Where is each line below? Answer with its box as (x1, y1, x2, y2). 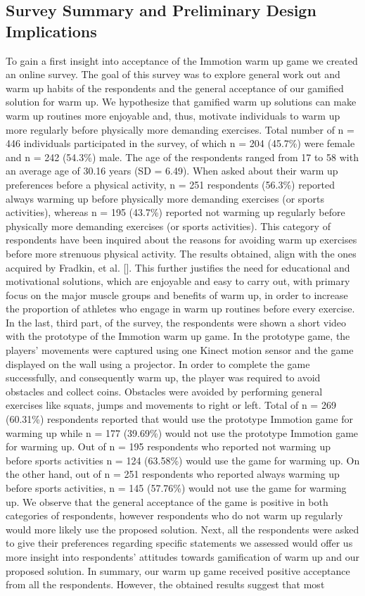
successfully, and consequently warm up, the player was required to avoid (6, 370, 321, 385)
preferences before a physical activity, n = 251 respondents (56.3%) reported (6, 177, 335, 191)
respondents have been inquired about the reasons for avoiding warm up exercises (6, 232, 357, 247)
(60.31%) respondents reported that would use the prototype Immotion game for (6, 412, 353, 426)
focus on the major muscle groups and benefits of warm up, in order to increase (6, 287, 348, 302)
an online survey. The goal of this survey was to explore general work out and (6, 67, 340, 82)
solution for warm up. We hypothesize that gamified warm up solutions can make (6, 94, 357, 109)
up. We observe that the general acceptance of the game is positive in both (6, 494, 328, 509)
